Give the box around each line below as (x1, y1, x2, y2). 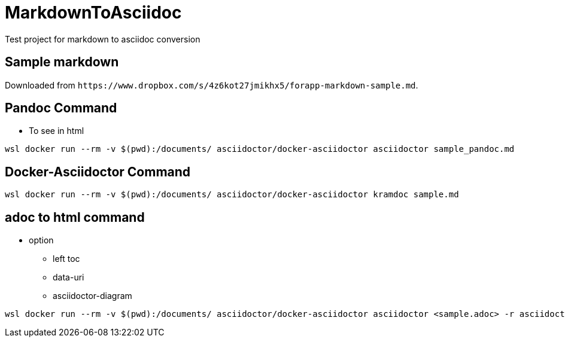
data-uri (53, 272, 84, 283)
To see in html (29, 126, 84, 136)
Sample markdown (5, 54, 119, 70)
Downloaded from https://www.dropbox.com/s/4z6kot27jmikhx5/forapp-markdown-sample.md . (5, 80, 418, 90)
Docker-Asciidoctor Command (5, 164, 191, 179)
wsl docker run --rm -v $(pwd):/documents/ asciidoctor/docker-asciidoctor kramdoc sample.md (5, 190, 459, 200)
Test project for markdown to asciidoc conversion (5, 33, 201, 44)
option (29, 235, 54, 246)
